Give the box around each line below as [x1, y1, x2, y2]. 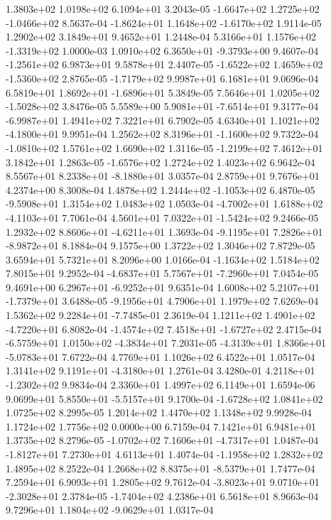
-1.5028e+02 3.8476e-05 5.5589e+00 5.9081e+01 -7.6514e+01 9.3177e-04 [6, 99, 319, 114]
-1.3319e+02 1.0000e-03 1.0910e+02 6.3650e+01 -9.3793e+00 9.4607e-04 [6, 43, 319, 58]
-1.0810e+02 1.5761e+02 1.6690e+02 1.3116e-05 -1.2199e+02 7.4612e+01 [6, 140, 323, 155]
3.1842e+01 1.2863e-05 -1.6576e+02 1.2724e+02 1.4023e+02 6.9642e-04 [6, 154, 315, 169]
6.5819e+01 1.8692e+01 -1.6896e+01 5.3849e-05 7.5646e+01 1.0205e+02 [6, 85, 320, 99]
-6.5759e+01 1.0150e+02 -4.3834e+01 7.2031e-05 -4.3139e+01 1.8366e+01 [6, 335, 327, 350]
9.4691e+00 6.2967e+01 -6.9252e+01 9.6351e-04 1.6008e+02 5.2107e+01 [6, 279, 320, 294]
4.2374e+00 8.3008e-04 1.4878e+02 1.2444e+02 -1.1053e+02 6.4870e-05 [6, 182, 315, 197]
